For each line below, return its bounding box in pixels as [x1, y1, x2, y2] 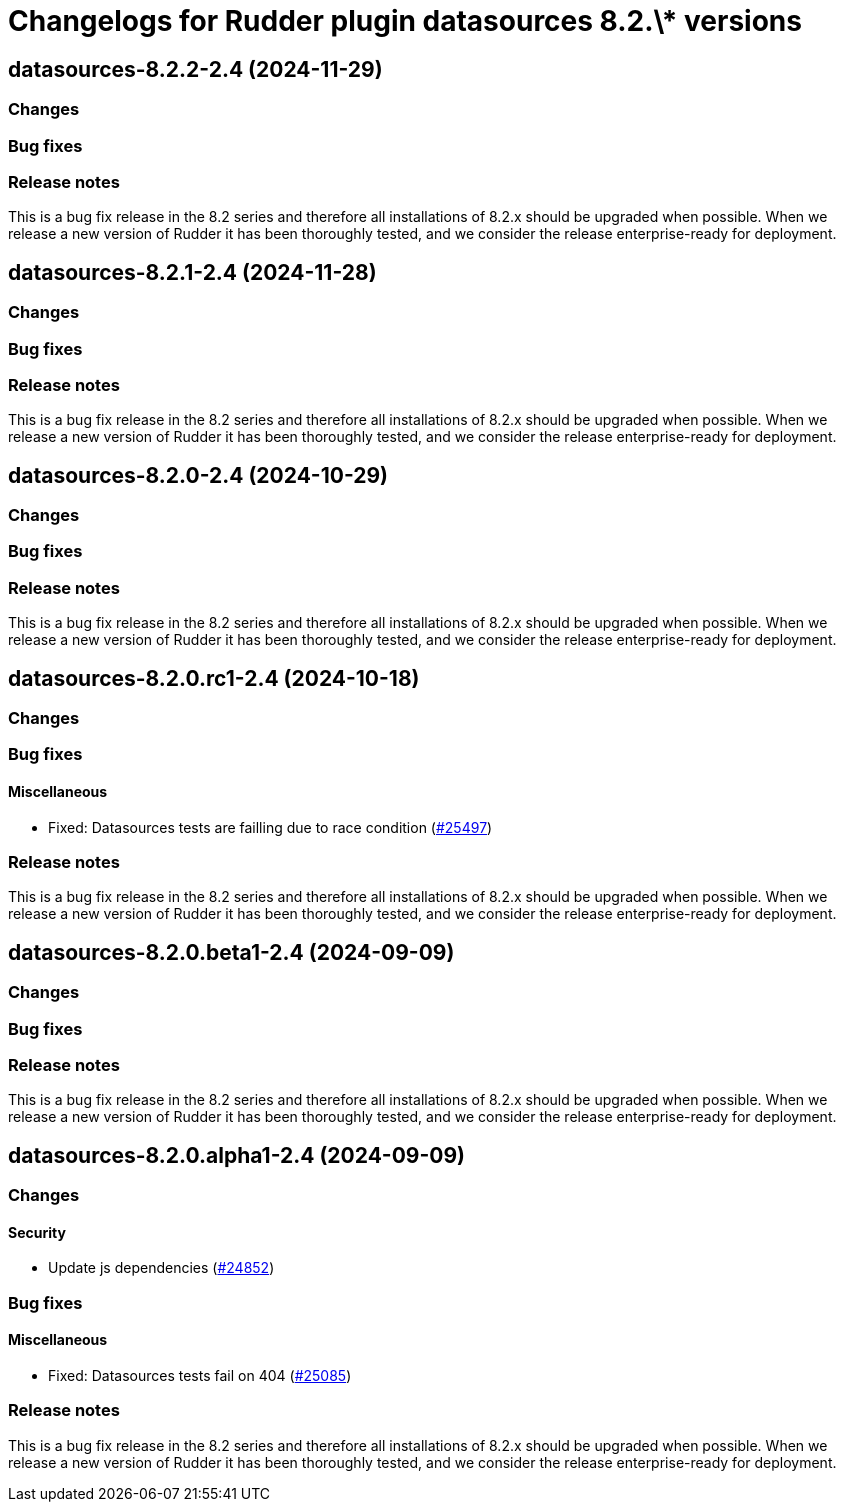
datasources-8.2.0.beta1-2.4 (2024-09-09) [8, 939, 455, 965]
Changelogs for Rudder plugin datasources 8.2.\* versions [8, 4, 802, 38]
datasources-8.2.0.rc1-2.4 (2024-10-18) [8, 665, 420, 691]
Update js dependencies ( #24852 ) [48, 1259, 275, 1277]
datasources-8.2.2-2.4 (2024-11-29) [8, 56, 383, 82]
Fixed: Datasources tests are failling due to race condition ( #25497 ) [48, 818, 493, 836]
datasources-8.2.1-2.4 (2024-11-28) [8, 259, 377, 285]
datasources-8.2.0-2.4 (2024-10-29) [8, 462, 389, 488]
